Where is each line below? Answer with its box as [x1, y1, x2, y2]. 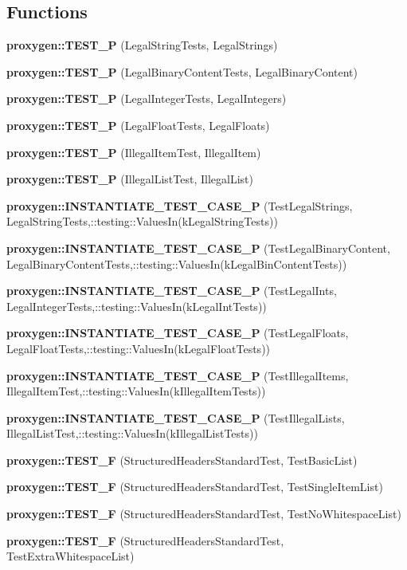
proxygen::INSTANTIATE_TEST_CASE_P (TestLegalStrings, [6, 197, 353, 214]
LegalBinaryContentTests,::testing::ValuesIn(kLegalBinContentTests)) [6, 255, 347, 272]
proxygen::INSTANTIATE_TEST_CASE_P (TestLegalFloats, [6, 324, 349, 341]
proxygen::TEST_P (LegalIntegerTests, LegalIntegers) [6, 90, 287, 107]
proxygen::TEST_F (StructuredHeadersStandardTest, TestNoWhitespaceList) [6, 505, 401, 522]
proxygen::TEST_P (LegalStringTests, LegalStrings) [6, 37, 278, 53]
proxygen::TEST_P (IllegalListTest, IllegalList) [6, 171, 253, 187]
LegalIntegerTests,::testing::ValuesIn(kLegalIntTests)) [6, 297, 267, 314]
